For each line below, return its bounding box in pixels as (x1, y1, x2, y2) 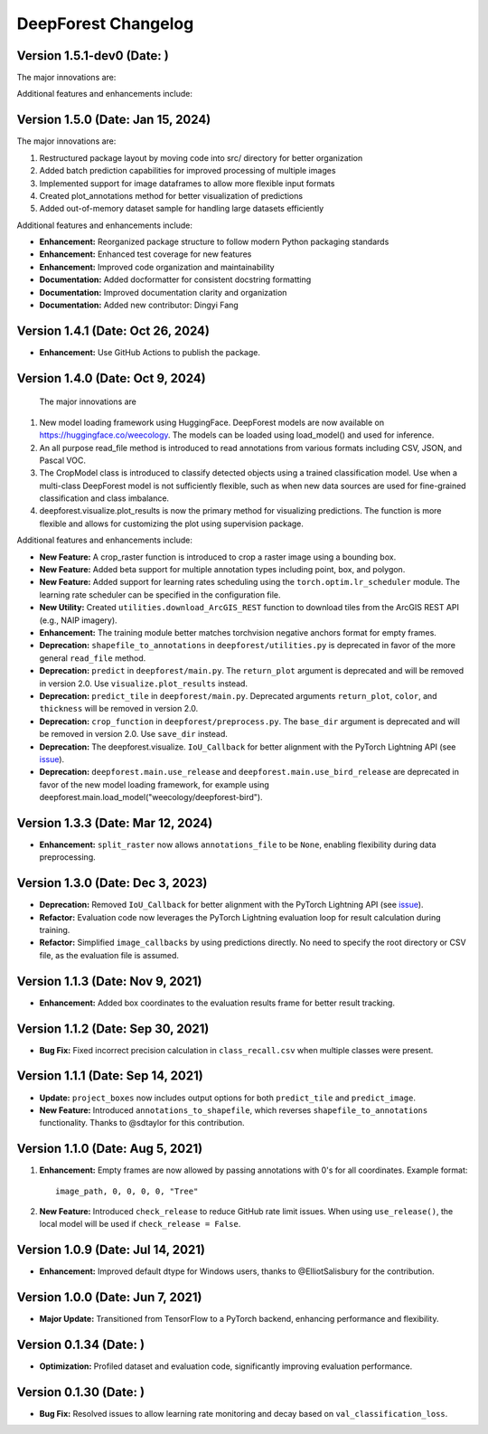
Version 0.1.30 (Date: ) (16, 1384, 145, 1400)
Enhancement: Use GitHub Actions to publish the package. (39, 346, 261, 357)
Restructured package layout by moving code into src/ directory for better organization (39, 152, 363, 163)
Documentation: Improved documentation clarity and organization (39, 287, 287, 297)
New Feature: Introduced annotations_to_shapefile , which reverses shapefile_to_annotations (39, 1104, 428, 1116)
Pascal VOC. (39, 455, 86, 466)
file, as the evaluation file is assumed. (39, 949, 180, 960)
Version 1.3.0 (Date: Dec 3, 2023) (16, 875, 208, 891)
